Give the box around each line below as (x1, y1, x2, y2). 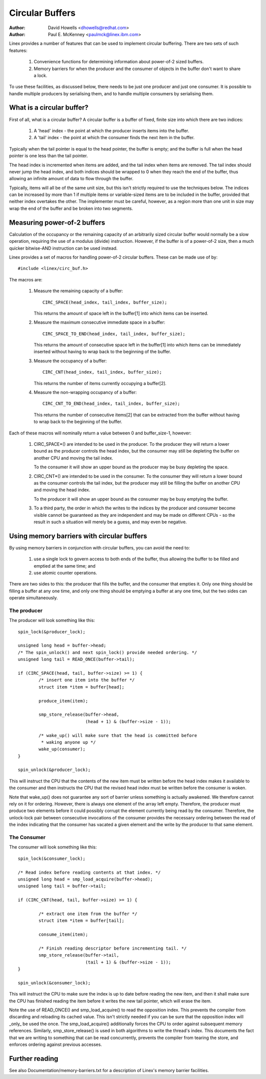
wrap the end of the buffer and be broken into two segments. (9, 205, 133, 211)
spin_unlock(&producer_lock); (18, 767, 91, 772)
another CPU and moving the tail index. (33, 455, 113, 461)
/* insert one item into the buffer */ (38, 677, 135, 683)
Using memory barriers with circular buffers (9, 532, 147, 540)
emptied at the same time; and (33, 563, 96, 569)
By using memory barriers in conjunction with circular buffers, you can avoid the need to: (9, 544, 190, 550)
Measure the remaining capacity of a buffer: (33, 288, 123, 294)
